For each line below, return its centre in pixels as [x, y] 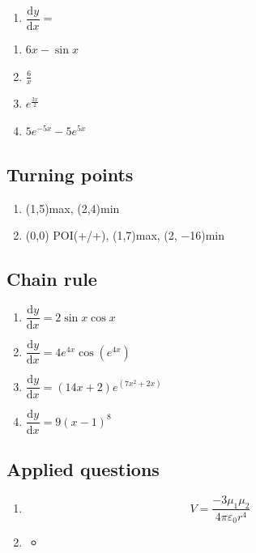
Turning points [70, 174]
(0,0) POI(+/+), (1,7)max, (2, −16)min [125, 235]
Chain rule [52, 279]
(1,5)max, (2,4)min [73, 208]
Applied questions [83, 468]
